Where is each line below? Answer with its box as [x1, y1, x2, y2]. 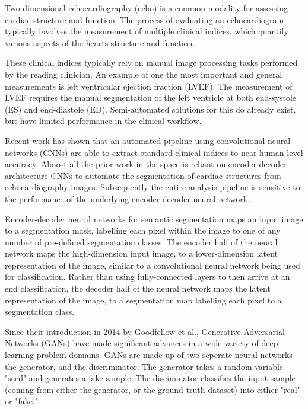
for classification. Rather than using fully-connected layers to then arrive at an [5, 270, 290, 283]
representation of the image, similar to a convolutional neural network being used [5, 258, 300, 271]
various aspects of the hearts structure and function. [5, 36, 195, 49]
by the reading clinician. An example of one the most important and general [5, 68, 282, 80]
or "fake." [5, 395, 39, 407]
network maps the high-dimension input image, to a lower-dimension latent [5, 247, 278, 260]
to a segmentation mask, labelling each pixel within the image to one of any [5, 224, 281, 237]
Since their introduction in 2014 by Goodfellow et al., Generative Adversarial [5, 325, 285, 337]
